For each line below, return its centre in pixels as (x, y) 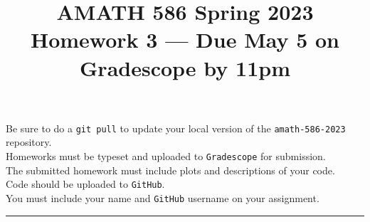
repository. (29, 142)
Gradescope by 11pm (185, 67)
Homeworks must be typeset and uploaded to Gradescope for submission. (166, 156)
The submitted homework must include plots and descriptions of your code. (170, 170)
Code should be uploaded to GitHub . (85, 184)
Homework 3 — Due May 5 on (185, 39)
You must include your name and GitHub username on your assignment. (163, 197)
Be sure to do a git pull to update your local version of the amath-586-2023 (176, 128)
